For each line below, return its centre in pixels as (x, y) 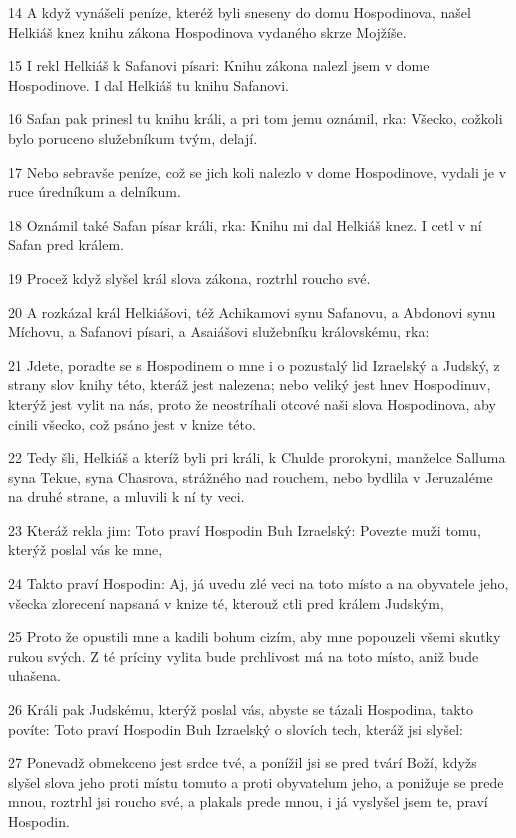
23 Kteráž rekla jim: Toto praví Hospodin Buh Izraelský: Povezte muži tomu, (244, 529)
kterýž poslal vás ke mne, (85, 549)
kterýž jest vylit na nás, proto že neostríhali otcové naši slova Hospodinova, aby (252, 403)
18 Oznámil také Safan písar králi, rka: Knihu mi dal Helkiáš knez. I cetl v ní (245, 224)
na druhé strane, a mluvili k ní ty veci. (126, 496)
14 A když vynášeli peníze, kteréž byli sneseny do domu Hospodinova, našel (239, 12)
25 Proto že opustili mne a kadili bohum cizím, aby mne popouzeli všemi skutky (254, 636)
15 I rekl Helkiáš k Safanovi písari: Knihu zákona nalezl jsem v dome (219, 65)
